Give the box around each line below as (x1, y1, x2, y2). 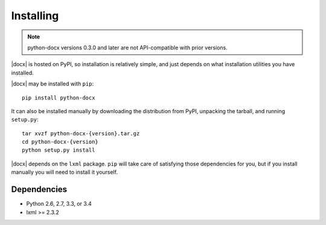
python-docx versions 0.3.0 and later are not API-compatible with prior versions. (27, 44, 228, 51)
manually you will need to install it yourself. (11, 168, 118, 176)
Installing (11, 9, 59, 22)
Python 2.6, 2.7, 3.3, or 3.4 (26, 200, 92, 208)
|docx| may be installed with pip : (11, 80, 94, 87)
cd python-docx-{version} (22, 138, 99, 146)
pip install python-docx (22, 94, 95, 101)
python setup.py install (22, 147, 95, 153)
